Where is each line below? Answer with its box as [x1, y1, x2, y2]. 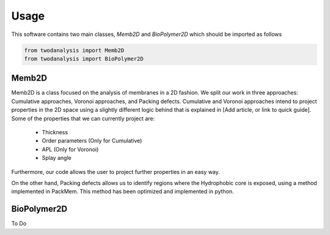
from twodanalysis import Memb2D [24, 46, 125, 54]
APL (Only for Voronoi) [42, 145, 99, 153]
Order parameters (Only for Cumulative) [42, 137, 142, 145]
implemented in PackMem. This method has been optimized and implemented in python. [11, 188, 235, 195]
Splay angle [42, 154, 71, 162]
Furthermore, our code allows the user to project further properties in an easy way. [11, 168, 220, 175]
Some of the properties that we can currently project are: [11, 115, 155, 122]
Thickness [42, 128, 68, 136]
